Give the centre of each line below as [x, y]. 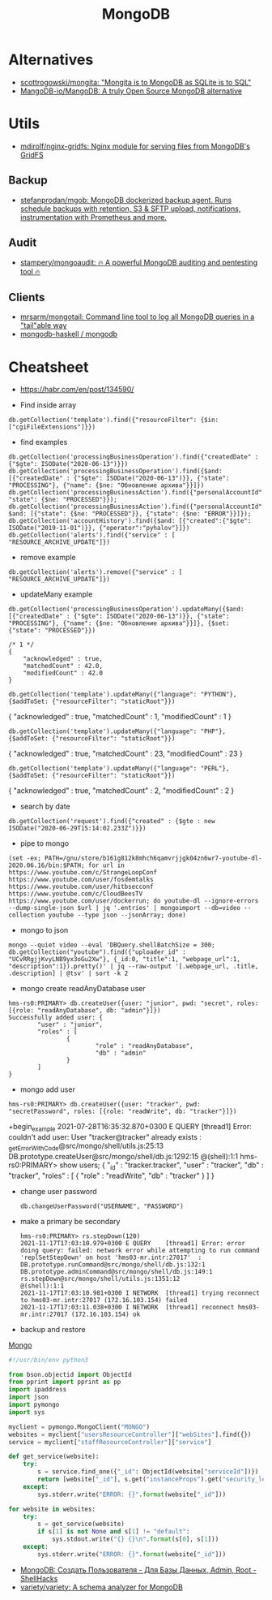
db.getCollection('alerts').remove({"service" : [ [96, 572]
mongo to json [44, 930]
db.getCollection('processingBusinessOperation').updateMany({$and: [126, 610]
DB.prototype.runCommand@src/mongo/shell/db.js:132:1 [113, 1264]
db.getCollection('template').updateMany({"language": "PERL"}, [119, 769]
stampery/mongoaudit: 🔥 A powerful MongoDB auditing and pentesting [139, 262]
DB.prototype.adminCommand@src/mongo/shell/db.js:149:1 [116, 1271]
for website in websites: [52, 1509]
